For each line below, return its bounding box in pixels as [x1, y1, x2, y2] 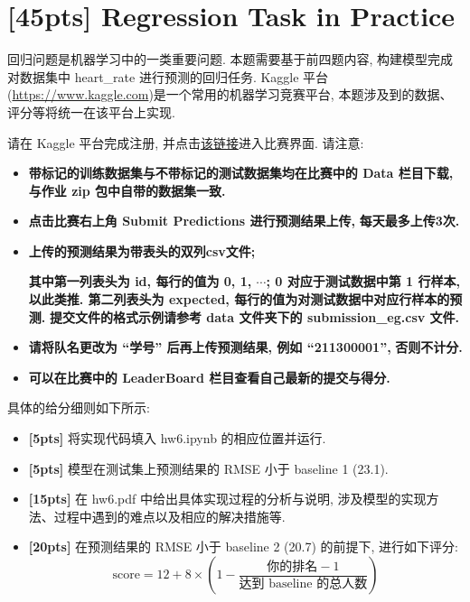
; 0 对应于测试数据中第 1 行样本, [266, 272, 460, 291]
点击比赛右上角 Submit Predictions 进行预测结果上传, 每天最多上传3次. [28, 211, 460, 230]
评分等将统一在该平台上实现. [7, 102, 175, 121]
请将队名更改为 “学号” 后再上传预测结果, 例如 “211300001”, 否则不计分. [28, 338, 463, 357]
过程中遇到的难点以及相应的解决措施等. [53, 506, 286, 525]
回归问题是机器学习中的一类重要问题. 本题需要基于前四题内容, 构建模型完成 [7, 50, 454, 69]
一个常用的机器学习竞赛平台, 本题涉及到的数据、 [165, 85, 453, 104]
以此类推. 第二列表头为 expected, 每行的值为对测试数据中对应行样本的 [28, 290, 450, 309]
